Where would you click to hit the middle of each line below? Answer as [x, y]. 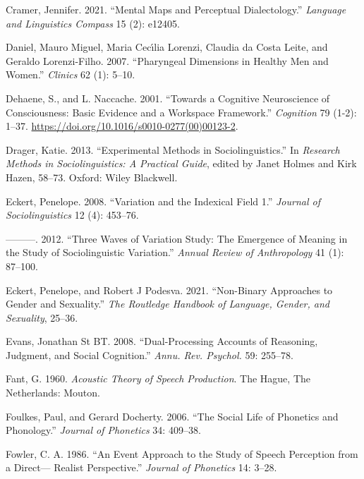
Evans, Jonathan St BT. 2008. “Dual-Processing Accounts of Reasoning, [162, 341]
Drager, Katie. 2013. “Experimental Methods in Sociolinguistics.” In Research [173, 149]
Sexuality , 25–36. [42, 317]
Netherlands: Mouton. [53, 393]
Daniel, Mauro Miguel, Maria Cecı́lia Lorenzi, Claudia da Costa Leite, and [167, 47]
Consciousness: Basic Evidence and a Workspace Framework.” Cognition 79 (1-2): [181, 112]
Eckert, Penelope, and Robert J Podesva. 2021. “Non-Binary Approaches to [169, 290]
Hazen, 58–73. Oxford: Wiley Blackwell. [92, 177]
